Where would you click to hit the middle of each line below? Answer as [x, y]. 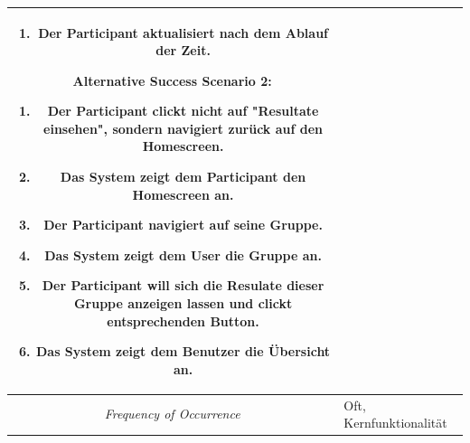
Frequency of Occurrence [172, 414]
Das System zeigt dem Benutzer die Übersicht [183, 351]
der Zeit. [183, 50]
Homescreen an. [183, 194]
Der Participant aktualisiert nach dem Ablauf [183, 32]
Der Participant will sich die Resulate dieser [183, 285]
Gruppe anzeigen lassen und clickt [183, 303]
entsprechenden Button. [183, 320]
